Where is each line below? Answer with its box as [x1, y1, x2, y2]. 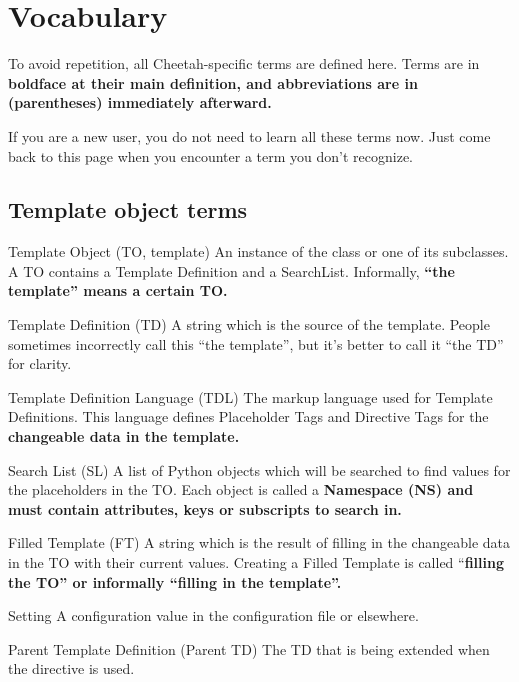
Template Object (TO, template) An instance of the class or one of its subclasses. [8, 241, 509, 262]
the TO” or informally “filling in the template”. [8, 571, 342, 592]
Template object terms [8, 194, 248, 225]
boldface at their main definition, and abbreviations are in [8, 72, 418, 93]
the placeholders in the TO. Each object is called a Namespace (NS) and [8, 479, 474, 500]
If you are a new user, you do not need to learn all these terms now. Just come [8, 125, 491, 146]
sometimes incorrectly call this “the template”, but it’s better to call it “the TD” [8, 333, 504, 354]
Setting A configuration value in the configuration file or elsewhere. [8, 605, 419, 626]
